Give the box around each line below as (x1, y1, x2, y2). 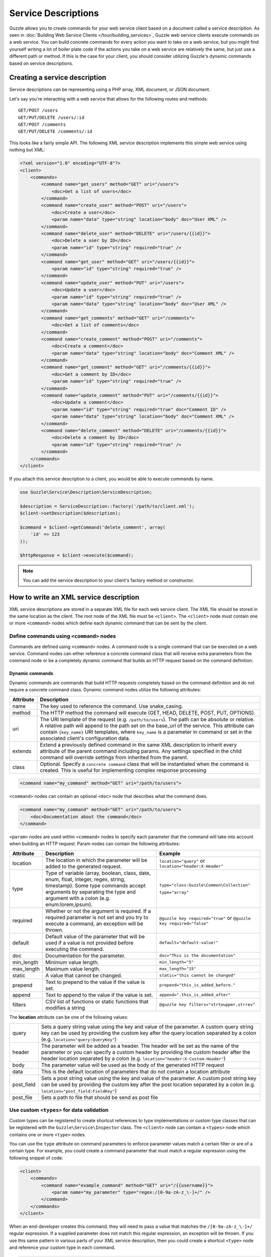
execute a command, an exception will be (45, 920, 144, 927)
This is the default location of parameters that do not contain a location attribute (41, 1068, 230, 1075)
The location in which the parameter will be (45, 856, 148, 863)
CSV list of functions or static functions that (45, 998, 149, 1005)
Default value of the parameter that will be (45, 933, 145, 940)
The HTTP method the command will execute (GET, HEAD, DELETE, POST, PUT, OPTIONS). (40, 709, 256, 716)
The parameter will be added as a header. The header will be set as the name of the (41, 1042, 239, 1049)
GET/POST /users (18, 108, 58, 113)
